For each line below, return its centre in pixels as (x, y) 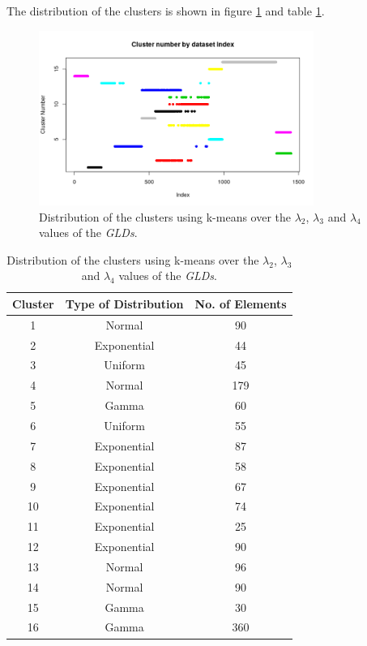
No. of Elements (241, 303)
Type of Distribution (124, 303)
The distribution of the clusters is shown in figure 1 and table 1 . (166, 11)
